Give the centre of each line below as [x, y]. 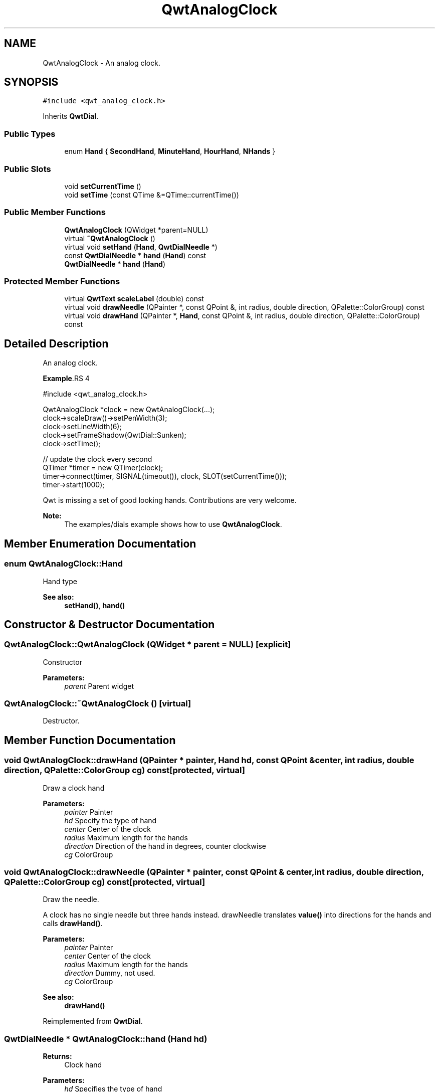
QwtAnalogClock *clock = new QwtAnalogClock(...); [129, 410]
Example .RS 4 [66, 379]
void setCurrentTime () [103, 186]
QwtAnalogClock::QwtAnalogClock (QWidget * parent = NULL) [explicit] [148, 645]
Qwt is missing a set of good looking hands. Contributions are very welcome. [170, 500]
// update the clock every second [97, 459]
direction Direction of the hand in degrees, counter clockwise [165, 846]
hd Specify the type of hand [111, 820]
